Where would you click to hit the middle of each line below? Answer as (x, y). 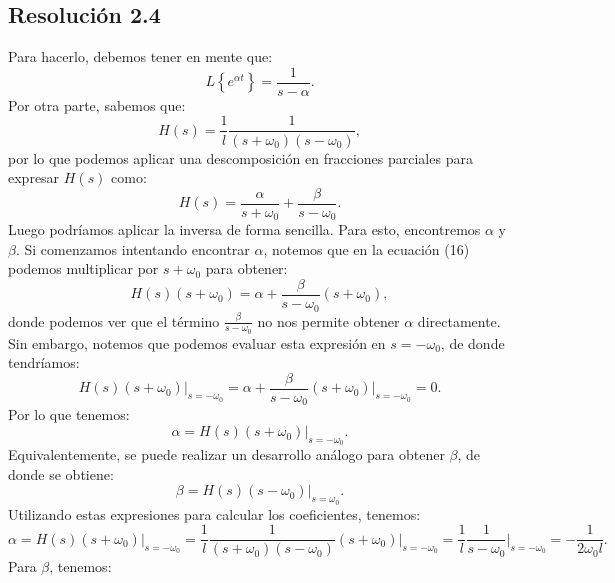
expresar (34, 177)
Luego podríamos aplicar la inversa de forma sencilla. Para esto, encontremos (244, 229)
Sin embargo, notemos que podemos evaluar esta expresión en (197, 342)
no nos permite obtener (328, 320)
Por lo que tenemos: (69, 414)
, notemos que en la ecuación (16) (366, 248)
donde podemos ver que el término (114, 320)
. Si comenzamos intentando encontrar (132, 248)
